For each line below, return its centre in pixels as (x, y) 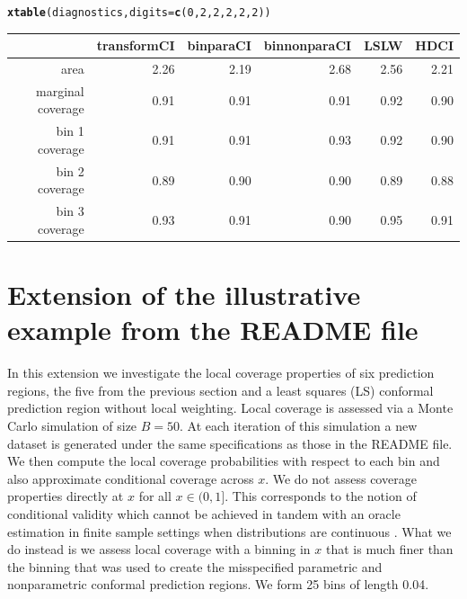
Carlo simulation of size (72, 425)
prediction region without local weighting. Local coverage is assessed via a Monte (230, 408)
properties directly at (66, 496)
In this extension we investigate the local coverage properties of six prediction (221, 373)
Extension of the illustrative (184, 295)
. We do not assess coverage (341, 478)
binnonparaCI (308, 45)
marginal (60, 90)
